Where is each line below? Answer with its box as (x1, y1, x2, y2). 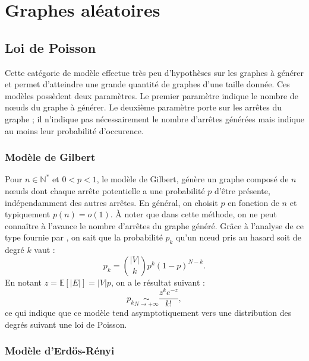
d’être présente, (214, 184, 270, 197)
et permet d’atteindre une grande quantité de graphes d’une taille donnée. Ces (5, 78, 290, 90)
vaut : (34, 243, 55, 256)
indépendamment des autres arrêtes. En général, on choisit (5, 196, 218, 208)
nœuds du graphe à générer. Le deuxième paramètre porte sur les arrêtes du (5, 101, 282, 113)
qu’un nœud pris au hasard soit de (176, 231, 301, 243)
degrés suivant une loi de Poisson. (5, 318, 127, 330)
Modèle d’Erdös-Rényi (5, 343, 115, 358)
